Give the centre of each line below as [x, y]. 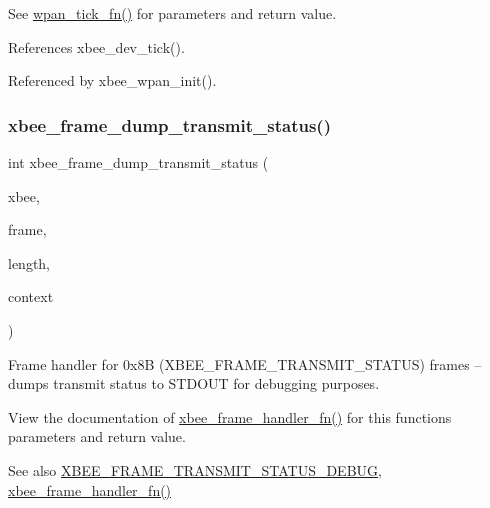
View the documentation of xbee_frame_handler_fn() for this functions [230, 416]
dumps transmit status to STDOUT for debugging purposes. [194, 383]
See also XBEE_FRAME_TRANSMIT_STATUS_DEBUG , [195, 469]
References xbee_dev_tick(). [96, 46]
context [31, 296]
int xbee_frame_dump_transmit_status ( [138, 162]
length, [29, 262]
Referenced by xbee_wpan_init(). [112, 80]
